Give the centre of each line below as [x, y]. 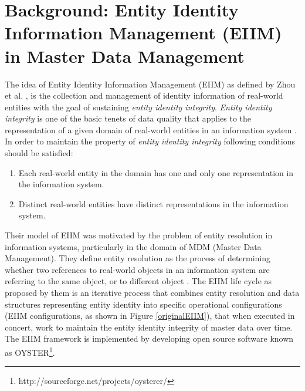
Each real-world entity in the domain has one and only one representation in [156, 172]
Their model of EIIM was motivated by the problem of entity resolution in [139, 235]
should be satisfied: [39, 153]
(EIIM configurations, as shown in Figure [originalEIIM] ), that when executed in [150, 316]
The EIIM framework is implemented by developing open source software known [149, 338]
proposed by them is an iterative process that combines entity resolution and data [152, 292]
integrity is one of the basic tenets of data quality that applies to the [128, 118]
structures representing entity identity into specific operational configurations [143, 304]
